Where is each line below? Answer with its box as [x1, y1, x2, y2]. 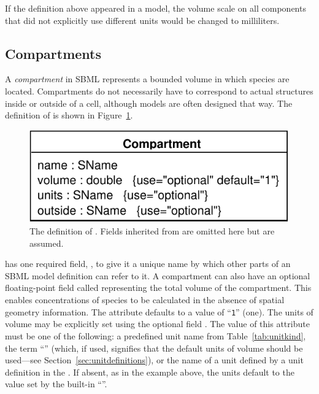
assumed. [29, 236, 64, 249]
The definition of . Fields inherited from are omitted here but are [29, 225, 275, 238]
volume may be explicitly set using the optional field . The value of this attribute [5, 317, 310, 330]
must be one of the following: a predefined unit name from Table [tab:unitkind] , [5, 329, 306, 342]
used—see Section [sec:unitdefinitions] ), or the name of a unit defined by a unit [5, 353, 304, 366]
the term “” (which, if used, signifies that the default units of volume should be [5, 341, 303, 354]
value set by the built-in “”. [5, 377, 107, 390]
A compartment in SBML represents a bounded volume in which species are [5, 72, 290, 85]
